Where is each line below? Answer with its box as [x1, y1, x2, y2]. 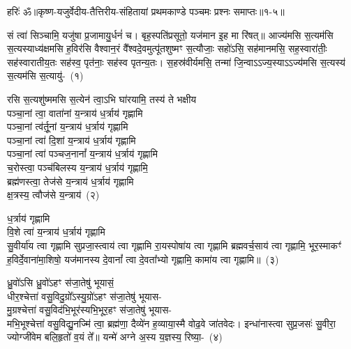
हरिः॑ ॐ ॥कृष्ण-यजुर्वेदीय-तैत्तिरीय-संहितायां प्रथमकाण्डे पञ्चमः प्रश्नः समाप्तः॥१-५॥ [7, 4, 285, 18]
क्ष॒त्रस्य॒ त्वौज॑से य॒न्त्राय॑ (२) [7, 187, 100, 202]
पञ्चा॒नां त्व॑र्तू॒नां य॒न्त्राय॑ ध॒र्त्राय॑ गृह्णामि [7, 119, 128, 134]
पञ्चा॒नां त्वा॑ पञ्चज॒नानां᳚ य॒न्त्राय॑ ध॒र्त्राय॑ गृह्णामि [7, 146, 158, 161]
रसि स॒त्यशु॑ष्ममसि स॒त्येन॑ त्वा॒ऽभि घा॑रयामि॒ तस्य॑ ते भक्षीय [7, 91, 197, 106]
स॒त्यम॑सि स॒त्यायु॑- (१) [7, 68, 84, 83]
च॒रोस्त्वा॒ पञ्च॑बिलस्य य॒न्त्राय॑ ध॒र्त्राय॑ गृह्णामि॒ [7, 160, 148, 174]
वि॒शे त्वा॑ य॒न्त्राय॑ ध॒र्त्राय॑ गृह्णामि [7, 224, 105, 239]
